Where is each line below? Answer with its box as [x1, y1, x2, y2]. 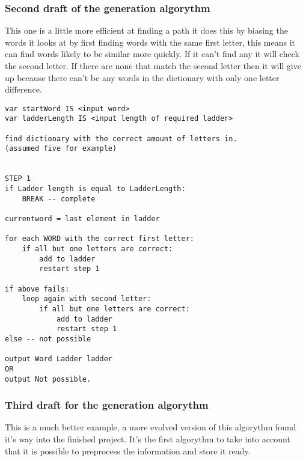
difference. [5, 83, 42, 96]
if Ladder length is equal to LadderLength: [5, 185, 186, 194]
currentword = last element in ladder [5, 215, 160, 223]
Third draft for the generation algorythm [5, 397, 209, 412]
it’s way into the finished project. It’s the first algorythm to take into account [5, 432, 290, 445]
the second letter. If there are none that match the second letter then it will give [5, 60, 301, 72]
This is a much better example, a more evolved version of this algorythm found [5, 421, 296, 433]
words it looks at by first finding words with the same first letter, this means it [5, 35, 296, 48]
